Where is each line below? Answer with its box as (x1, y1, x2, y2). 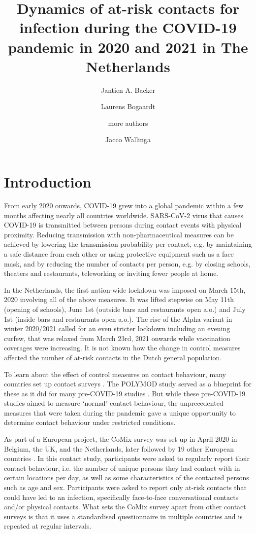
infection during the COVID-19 (19, 17, 237, 38)
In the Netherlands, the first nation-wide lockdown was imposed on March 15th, (4, 284, 246, 295)
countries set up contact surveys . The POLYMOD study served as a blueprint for (4, 379, 252, 389)
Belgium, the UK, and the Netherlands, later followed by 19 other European (4, 443, 234, 454)
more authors (108, 117, 148, 128)
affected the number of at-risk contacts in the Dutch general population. (4, 352, 222, 362)
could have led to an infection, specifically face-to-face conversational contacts (4, 492, 239, 502)
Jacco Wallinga (105, 134, 151, 145)
